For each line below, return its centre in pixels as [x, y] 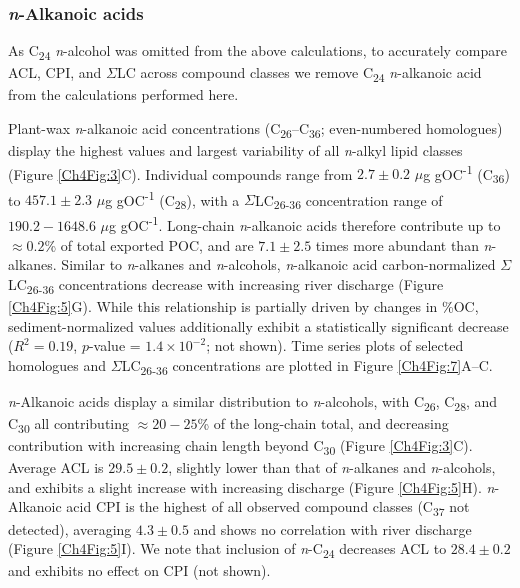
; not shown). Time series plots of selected [335, 345]
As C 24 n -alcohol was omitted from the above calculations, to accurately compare [257, 52]
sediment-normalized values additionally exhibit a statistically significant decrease [258, 325]
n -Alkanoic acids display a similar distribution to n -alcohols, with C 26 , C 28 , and [253, 402]
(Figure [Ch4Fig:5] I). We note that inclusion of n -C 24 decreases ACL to [227, 549]
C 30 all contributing [69, 424]
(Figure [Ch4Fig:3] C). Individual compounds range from [180, 173]
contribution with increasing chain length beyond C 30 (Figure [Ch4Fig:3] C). [240, 446]
